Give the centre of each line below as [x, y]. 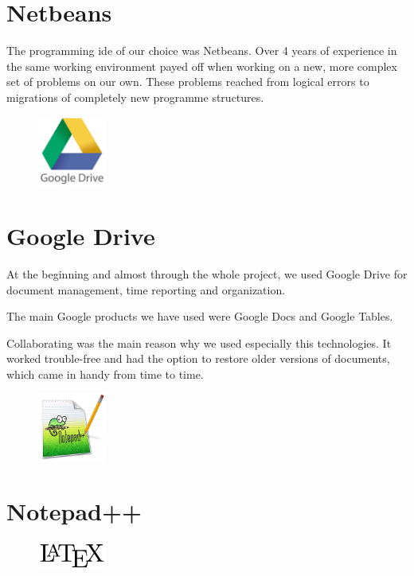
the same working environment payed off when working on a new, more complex [202, 66]
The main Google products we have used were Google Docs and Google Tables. [200, 316]
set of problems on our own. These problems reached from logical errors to [188, 82]
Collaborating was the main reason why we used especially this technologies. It [199, 342]
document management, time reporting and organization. [146, 289]
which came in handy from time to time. [105, 374]
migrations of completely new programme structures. [135, 97]
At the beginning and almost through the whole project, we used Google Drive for [207, 273]
